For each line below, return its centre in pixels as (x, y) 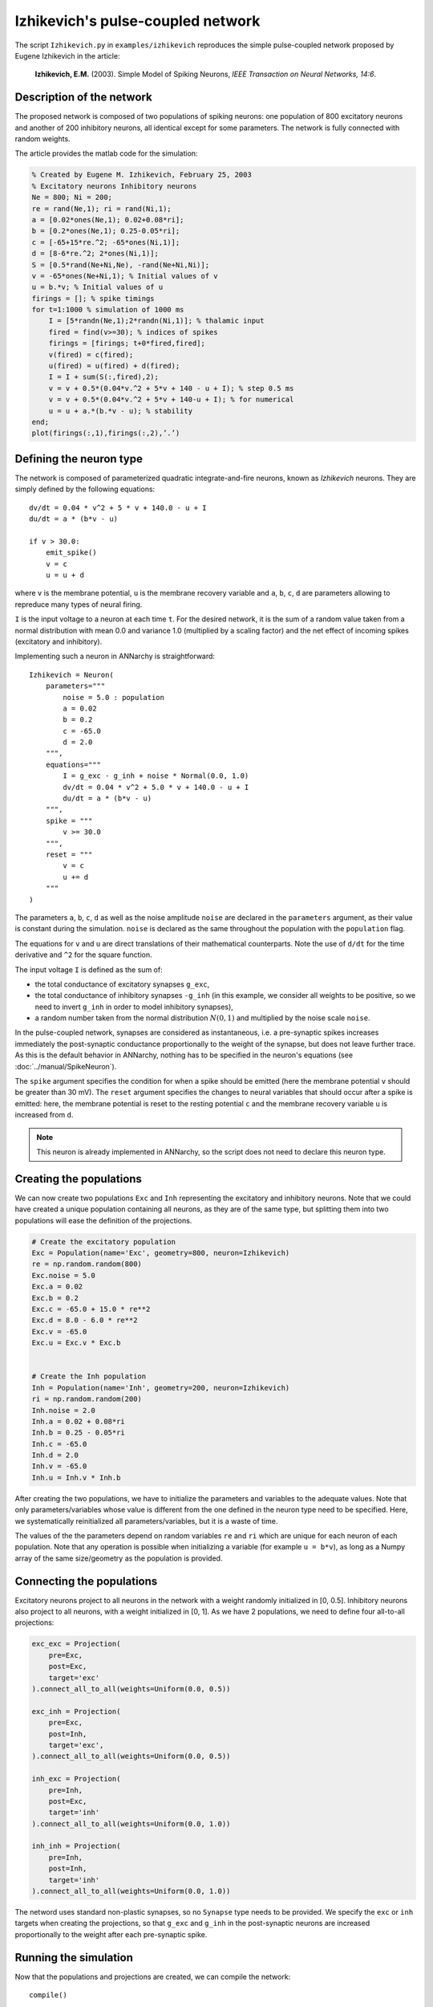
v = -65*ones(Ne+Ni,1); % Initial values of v (125, 276)
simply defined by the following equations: (85, 489)
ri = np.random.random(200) (87, 1399)
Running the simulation (74, 1958)
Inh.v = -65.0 (59, 1466)
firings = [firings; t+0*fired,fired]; (127, 344)
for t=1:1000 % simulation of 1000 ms (108, 310)
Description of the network (83, 98)
